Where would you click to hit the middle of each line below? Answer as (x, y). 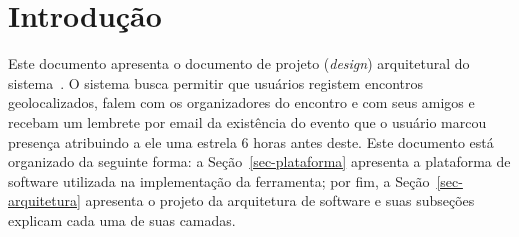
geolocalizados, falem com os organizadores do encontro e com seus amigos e (241, 102)
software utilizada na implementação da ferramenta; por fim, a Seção (219, 180)
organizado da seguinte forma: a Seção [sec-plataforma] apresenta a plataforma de (259, 161)
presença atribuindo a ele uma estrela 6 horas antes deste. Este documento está (251, 141)
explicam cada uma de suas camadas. (122, 219)
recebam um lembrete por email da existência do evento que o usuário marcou (247, 121)
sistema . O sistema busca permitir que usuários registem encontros (216, 82)
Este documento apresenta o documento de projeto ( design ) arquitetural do (239, 63)
